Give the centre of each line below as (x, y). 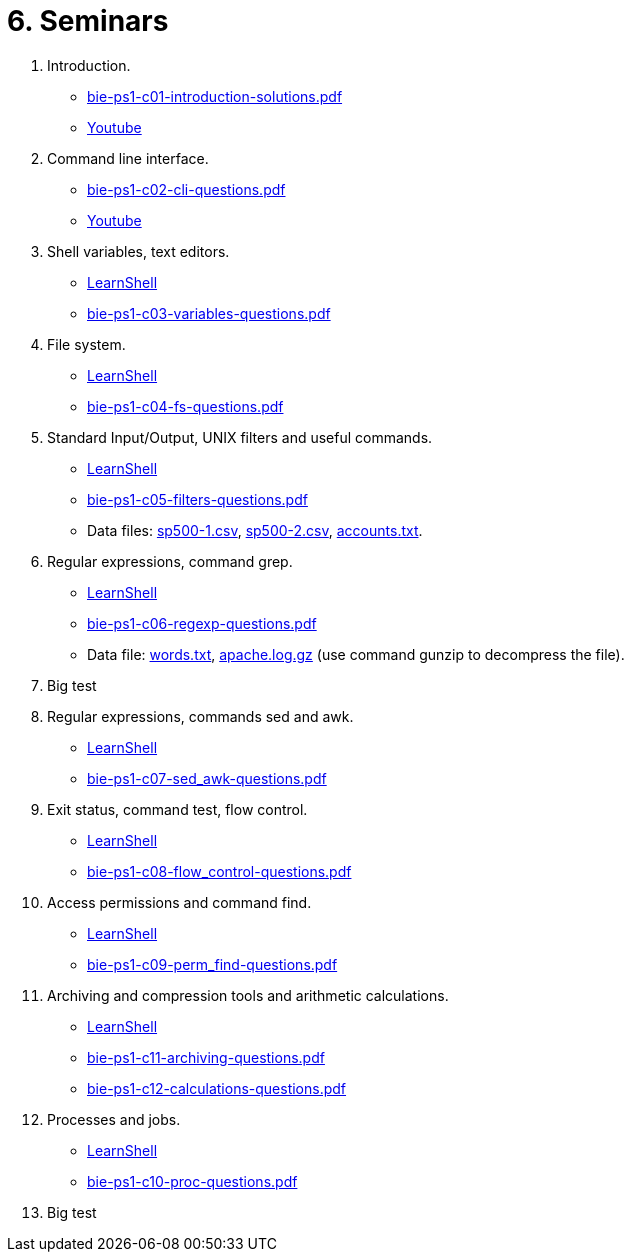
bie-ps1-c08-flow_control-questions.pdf (219, 871)
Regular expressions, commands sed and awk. (200, 716)
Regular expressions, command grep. (170, 561)
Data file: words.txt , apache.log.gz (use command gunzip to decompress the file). (356, 654)
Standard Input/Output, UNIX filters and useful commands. (240, 437)
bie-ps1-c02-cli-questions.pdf (186, 189)
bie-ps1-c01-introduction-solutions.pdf (215, 96)
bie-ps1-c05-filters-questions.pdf (197, 499)
